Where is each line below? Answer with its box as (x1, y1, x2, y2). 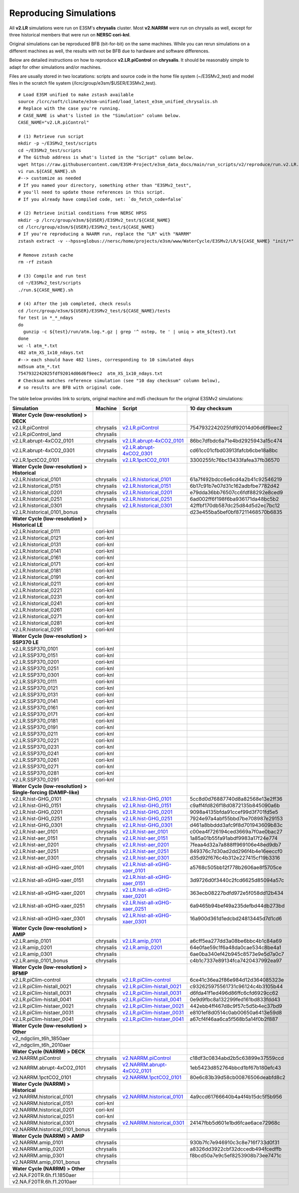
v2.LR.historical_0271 (12, 613, 62, 620)
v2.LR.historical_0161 (12, 554, 61, 561)
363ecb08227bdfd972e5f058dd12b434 (189, 890, 284, 896)
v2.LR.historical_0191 (12, 574, 61, 581)
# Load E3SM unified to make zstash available (18, 92, 134, 97)
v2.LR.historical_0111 (12, 528, 60, 535)
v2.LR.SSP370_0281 (12, 769, 59, 776)
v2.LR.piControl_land (12, 431, 61, 438)
